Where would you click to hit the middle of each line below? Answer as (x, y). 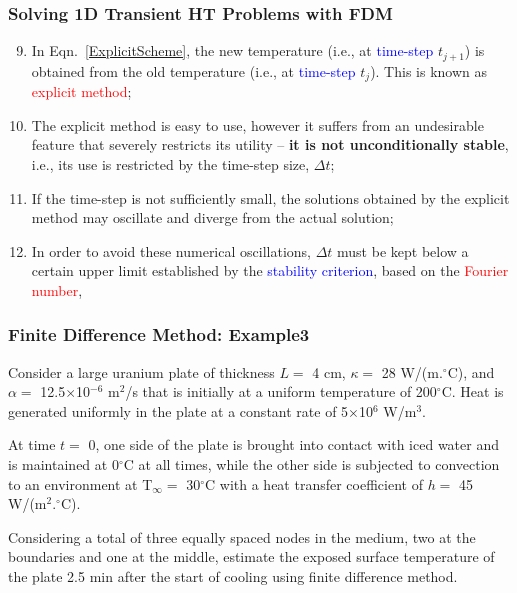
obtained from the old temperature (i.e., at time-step (193, 70)
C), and (471, 371)
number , (57, 289)
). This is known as (429, 70)
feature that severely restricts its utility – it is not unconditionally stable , (270, 144)
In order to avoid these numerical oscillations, (171, 250)
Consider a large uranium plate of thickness (141, 371)
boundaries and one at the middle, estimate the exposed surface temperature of (251, 556)
